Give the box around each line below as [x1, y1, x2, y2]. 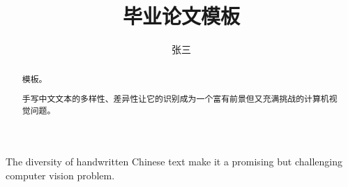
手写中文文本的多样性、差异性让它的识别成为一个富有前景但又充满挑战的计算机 [22, 93, 329, 105]
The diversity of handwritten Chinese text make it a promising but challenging [6, 154, 342, 169]
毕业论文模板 [122, 1, 240, 30]
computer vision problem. [6, 167, 115, 182]
